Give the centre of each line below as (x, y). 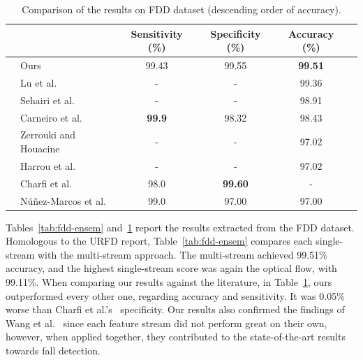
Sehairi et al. (47, 100)
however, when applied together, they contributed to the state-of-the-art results (176, 337)
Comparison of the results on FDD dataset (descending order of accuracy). (181, 9)
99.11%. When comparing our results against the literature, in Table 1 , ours (169, 282)
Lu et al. (39, 82)
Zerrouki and (48, 135)
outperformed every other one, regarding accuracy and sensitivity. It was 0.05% (175, 295)
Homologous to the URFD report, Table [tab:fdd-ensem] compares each (159, 241)
